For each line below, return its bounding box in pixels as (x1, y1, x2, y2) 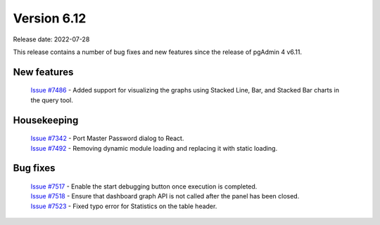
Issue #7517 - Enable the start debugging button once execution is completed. (30, 182, 258, 191)
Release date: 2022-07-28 (13, 35, 90, 43)
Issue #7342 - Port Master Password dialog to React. (30, 134, 184, 143)
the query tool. (30, 95, 73, 104)
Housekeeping (13, 114, 79, 126)
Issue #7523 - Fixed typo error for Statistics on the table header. (30, 202, 217, 210)
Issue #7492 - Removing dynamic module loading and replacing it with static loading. (30, 144, 278, 152)
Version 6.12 (13, 11, 87, 26)
